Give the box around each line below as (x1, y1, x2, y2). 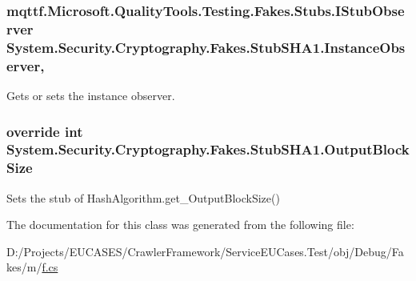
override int (6, 121, 83, 141)
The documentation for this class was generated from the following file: (6, 216, 354, 233)
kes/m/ (6, 259, 42, 275)
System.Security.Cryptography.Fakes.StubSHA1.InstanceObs (6, 37, 406, 57)
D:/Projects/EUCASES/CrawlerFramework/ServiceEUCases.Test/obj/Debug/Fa (6, 243, 404, 259)
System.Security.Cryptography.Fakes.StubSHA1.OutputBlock (6, 139, 410, 159)
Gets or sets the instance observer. (6, 86, 175, 103)
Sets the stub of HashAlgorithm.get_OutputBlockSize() (6, 189, 280, 206)
